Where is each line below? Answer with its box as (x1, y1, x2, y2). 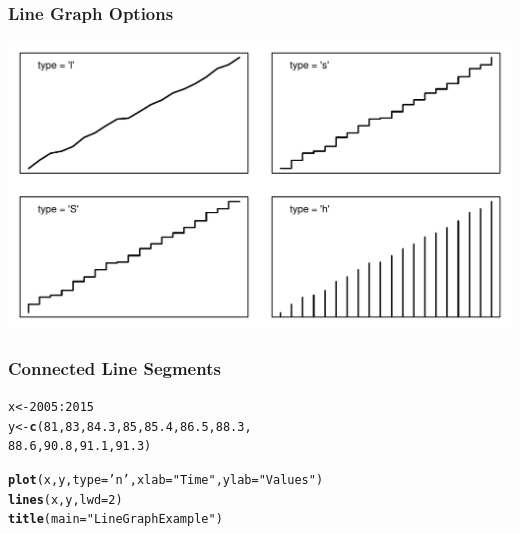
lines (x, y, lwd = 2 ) (8, 492, 123, 507)
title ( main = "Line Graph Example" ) (8, 512, 223, 527)
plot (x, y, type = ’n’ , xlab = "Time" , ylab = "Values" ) (8, 472, 324, 487)
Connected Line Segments (8, 355, 221, 380)
